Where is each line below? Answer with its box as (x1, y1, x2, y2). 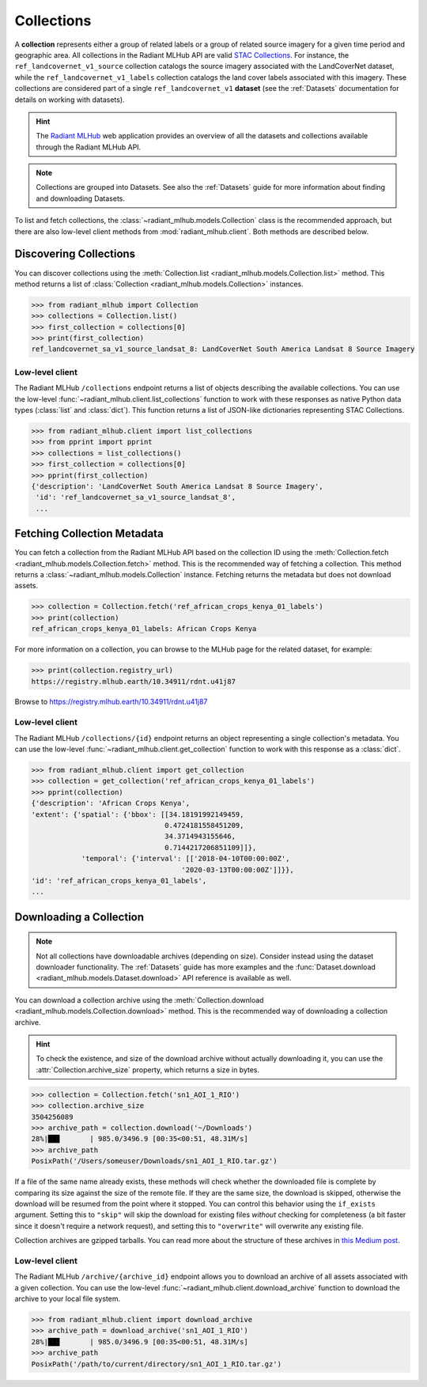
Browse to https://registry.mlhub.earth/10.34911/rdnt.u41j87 (14, 697, 208, 707)
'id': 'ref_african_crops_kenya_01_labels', (31, 876, 207, 885)
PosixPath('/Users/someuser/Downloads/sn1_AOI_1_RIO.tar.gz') (31, 1157, 278, 1166)
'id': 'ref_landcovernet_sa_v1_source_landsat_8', (36, 493, 236, 502)
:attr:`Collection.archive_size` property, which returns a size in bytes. (36, 1064, 260, 1075)
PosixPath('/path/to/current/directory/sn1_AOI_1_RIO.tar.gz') (31, 1359, 282, 1368)
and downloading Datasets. (36, 194, 126, 203)
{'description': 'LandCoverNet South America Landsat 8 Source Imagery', (31, 482, 323, 490)
